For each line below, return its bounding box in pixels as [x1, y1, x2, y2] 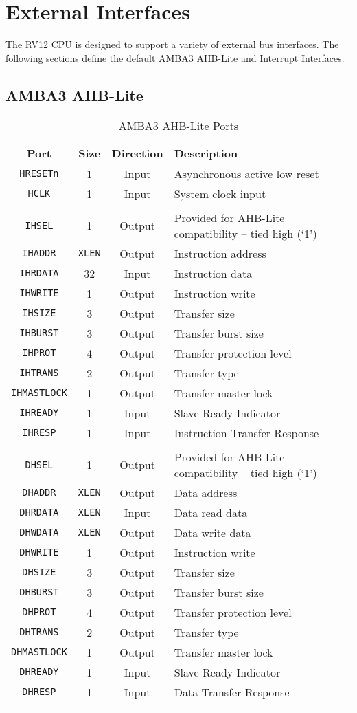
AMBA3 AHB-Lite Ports [118, 117, 239, 133]
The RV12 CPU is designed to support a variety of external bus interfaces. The [5, 37, 339, 52]
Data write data [174, 524, 251, 540]
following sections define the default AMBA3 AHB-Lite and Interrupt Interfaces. [5, 50, 345, 65]
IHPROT [22, 347, 56, 359]
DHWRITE [19, 547, 59, 558]
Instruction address [174, 245, 266, 261]
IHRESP [22, 427, 56, 439]
